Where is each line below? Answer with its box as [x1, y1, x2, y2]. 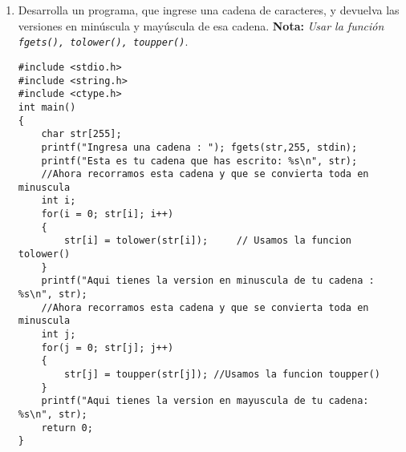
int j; [41, 329, 76, 341]
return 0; [41, 422, 93, 434]
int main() [18, 101, 76, 113]
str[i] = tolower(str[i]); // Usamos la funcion [64, 235, 352, 247]
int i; [41, 195, 76, 207]
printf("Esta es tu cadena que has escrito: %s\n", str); [41, 155, 358, 167]
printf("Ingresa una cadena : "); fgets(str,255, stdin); [41, 141, 358, 153]
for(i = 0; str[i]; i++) [41, 208, 174, 220]
